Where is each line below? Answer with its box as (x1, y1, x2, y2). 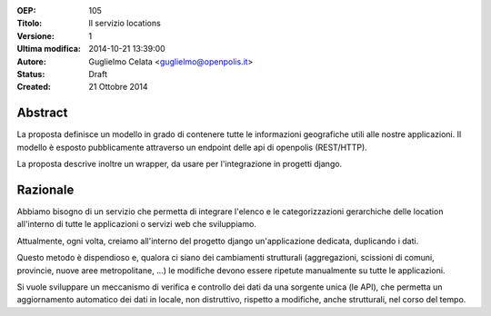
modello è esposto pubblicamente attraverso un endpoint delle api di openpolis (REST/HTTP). (16, 142, 367, 153)
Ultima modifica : (16, 44, 82, 54)
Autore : (16, 55, 47, 67)
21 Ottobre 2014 (88, 82, 149, 93)
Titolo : (16, 18, 43, 29)
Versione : (16, 30, 55, 41)
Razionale (16, 182, 75, 197)
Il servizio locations (88, 18, 161, 29)
